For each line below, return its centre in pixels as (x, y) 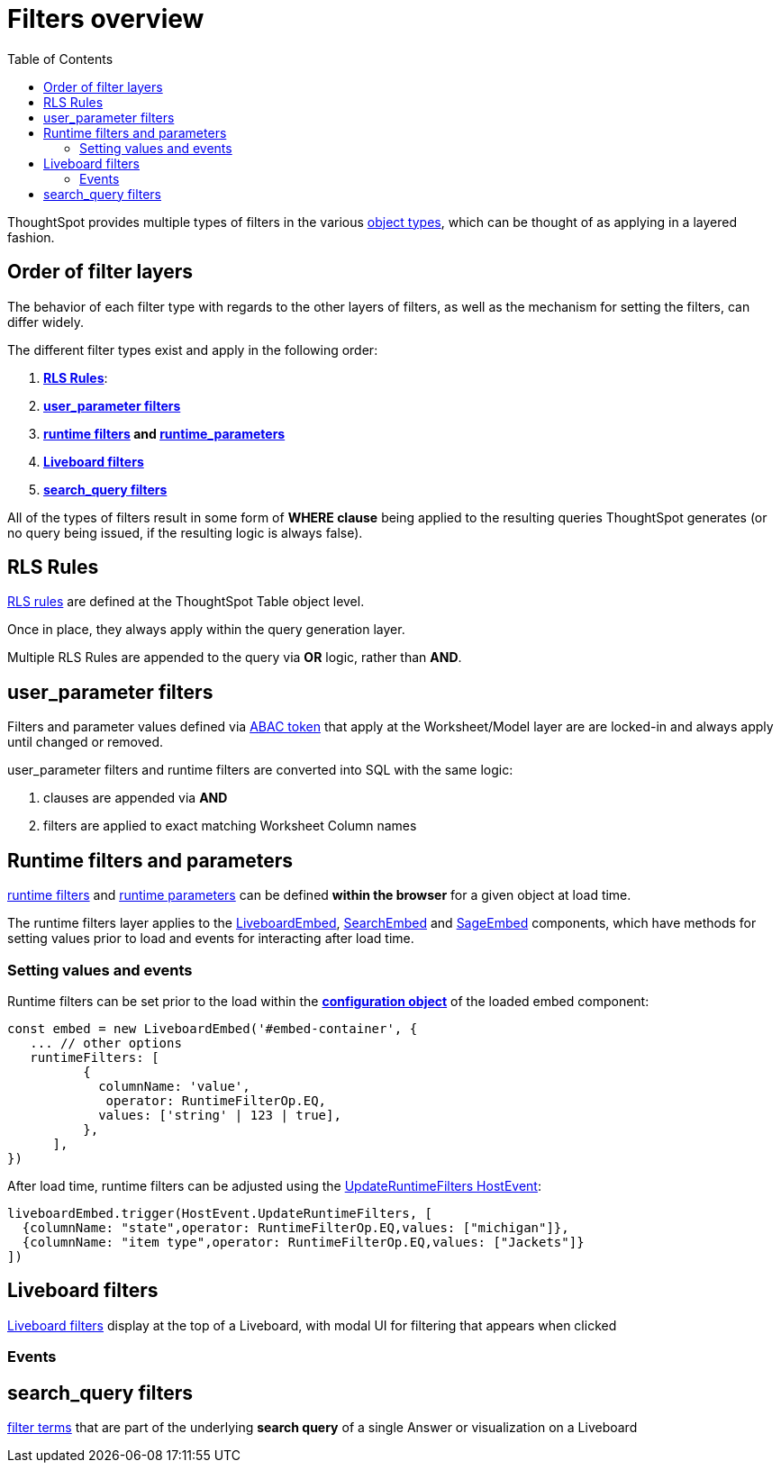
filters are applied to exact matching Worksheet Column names (230, 826)
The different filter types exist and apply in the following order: (193, 349)
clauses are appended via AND (136, 798)
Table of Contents (60, 59)
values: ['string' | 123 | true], (220, 1115)
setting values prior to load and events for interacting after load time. (211, 939)
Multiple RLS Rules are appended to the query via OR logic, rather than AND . (235, 658)
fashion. (31, 237)
